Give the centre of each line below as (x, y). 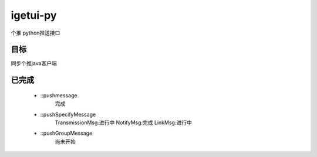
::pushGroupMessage (66, 133)
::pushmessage (59, 95)
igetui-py (34, 15)
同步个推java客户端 (34, 63)
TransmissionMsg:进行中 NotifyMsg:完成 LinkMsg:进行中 (123, 122)
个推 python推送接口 (36, 33)
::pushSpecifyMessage (68, 114)
